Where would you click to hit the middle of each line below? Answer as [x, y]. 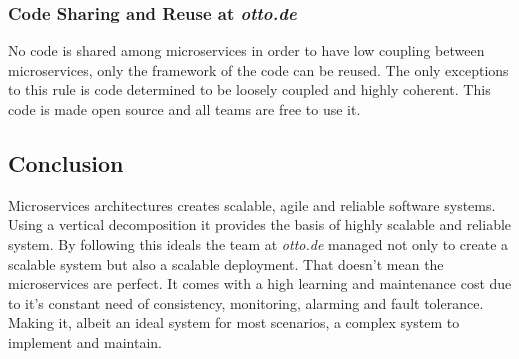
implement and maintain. [85, 341]
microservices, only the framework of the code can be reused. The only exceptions [258, 69]
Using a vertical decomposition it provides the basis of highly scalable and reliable [260, 224]
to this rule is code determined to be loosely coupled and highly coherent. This [249, 89]
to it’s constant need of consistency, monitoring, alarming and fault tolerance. [246, 302]
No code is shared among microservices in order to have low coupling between [246, 50]
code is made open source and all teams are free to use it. [184, 109]
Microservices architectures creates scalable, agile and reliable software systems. [252, 204]
